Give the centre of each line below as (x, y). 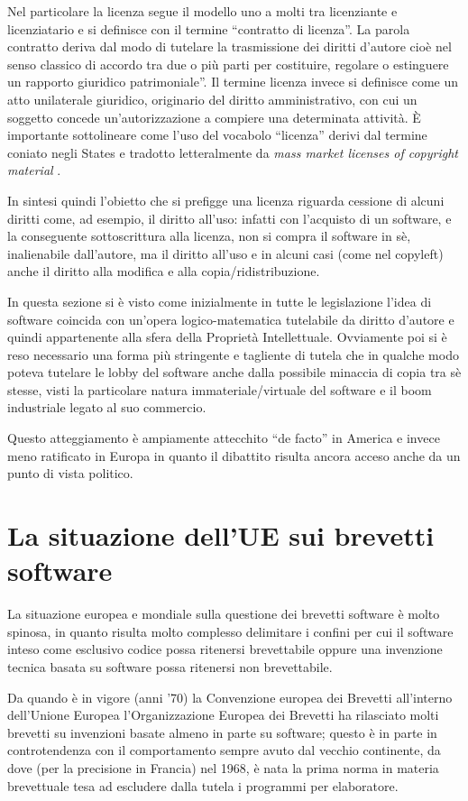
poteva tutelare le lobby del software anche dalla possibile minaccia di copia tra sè (234, 372)
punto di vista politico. (70, 473)
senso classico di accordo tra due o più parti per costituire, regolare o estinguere (228, 64)
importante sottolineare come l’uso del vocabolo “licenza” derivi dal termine (217, 135)
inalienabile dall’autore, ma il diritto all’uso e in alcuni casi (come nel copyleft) (225, 253)
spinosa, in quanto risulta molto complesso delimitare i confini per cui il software (230, 631)
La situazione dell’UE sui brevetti (221, 535)
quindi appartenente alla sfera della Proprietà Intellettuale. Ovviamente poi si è (227, 337)
